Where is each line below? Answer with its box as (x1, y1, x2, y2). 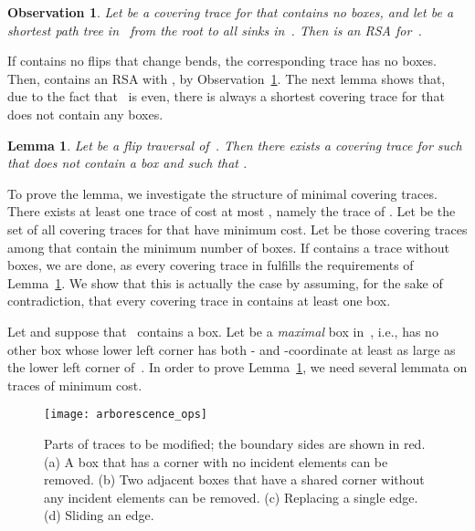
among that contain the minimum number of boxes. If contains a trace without (7, 237, 450, 256)
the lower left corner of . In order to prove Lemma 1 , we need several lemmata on (7, 358, 468, 377)
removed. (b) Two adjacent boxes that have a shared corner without (44, 470, 425, 489)
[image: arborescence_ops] (44, 408, 207, 422)
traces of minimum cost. (7, 375, 142, 394)
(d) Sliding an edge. (44, 505, 154, 525)
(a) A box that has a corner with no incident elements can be (44, 452, 388, 471)
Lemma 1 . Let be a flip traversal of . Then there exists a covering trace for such (7, 135, 462, 154)
